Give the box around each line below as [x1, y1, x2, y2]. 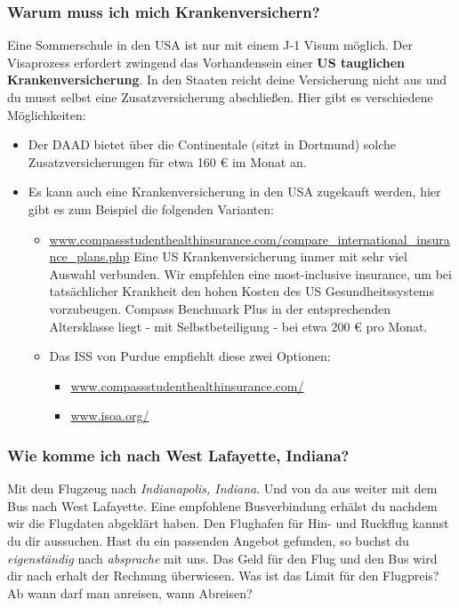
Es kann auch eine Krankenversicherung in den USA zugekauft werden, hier [28, 182, 441, 201]
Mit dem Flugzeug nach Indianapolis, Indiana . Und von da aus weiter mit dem [7, 479, 438, 498]
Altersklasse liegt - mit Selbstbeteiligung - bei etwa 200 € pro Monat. [49, 316, 428, 335]
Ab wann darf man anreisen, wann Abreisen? [7, 583, 253, 602]
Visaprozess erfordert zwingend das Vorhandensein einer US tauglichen [7, 52, 405, 71]
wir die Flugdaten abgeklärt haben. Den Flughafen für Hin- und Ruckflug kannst [7, 514, 449, 532]
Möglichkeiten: [7, 105, 86, 124]
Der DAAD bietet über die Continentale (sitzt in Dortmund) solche [28, 135, 397, 154]
